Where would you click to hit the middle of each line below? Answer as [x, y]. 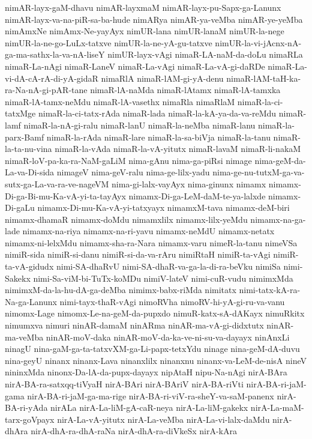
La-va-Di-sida [30, 172]
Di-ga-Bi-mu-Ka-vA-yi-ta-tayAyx [65, 195]
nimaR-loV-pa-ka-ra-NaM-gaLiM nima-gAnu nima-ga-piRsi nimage [128, 160]
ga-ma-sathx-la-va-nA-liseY [55, 54]
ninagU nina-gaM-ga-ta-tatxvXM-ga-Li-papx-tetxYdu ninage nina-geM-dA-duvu [152, 349]
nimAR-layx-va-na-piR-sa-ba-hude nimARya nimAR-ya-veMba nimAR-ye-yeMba [154, 19]
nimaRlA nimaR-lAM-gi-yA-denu [162, 78]
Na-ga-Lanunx [31, 301]
